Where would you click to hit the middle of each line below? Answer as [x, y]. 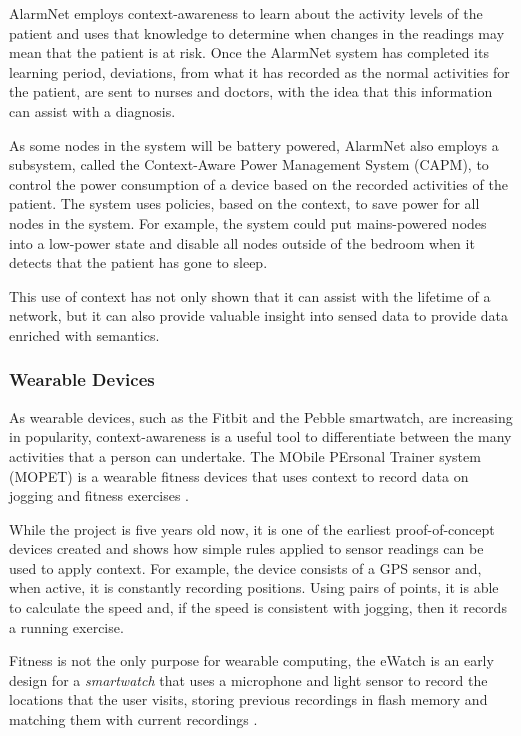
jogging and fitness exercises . [99, 495]
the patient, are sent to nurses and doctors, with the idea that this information [251, 91]
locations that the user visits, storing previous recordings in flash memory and [248, 699]
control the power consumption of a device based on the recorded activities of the [258, 183]
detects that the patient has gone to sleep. [138, 262]
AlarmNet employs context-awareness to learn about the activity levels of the [246, 13]
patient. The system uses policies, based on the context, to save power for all [244, 203]
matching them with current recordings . [133, 719]
